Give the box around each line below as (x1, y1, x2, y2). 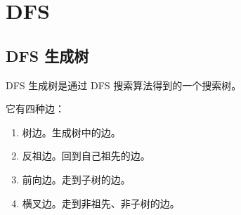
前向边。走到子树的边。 (22, 171, 131, 186)
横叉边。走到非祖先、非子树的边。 (22, 195, 180, 210)
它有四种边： (6, 101, 65, 116)
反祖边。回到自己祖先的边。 (22, 148, 150, 163)
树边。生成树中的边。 (22, 124, 121, 139)
